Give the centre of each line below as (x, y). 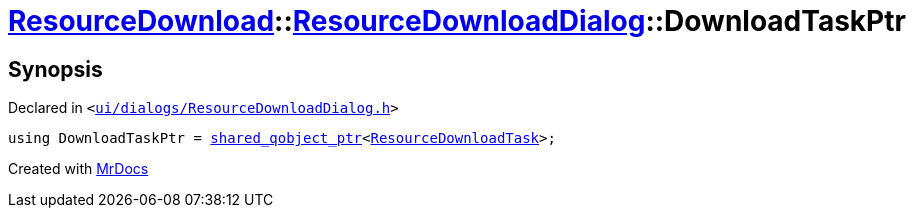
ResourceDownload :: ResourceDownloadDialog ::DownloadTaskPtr (457, 21)
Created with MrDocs (78, 169)
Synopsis (55, 69)
